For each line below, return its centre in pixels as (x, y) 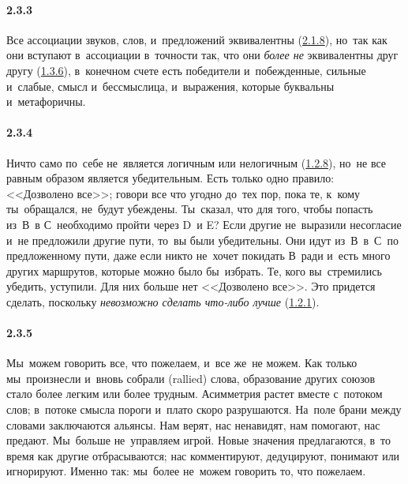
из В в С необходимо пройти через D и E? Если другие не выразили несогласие (204, 224)
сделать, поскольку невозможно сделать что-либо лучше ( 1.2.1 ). (163, 301)
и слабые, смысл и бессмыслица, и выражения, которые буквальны (170, 86)
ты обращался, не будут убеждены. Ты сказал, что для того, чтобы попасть (190, 209)
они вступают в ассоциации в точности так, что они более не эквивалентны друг (202, 55)
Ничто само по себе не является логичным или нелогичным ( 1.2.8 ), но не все (197, 162)
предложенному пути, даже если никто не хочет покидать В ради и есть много (198, 255)
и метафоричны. (46, 101)
